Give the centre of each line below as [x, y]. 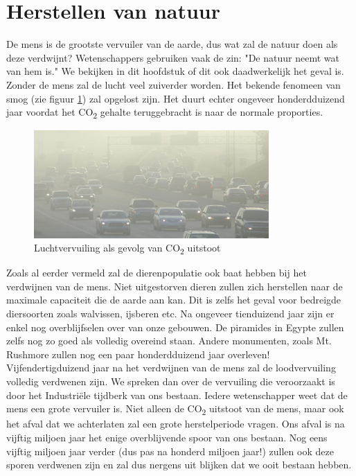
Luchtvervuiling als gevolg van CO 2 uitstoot [127, 248]
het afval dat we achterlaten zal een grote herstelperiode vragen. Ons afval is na [176, 424]
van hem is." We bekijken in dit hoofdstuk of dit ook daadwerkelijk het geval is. [175, 71]
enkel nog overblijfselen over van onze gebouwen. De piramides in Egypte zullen [175, 327]
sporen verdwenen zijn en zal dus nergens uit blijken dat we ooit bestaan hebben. [179, 465]
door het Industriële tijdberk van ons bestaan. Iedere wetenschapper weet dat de [177, 395]
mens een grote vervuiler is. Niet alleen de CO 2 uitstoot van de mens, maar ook [175, 409]
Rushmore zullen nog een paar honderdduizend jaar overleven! [138, 354]
